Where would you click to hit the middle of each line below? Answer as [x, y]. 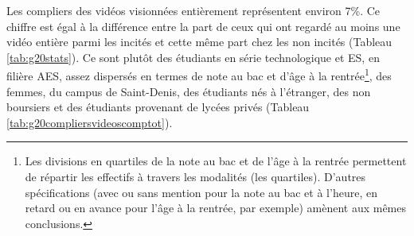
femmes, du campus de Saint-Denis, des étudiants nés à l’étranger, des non [189, 91]
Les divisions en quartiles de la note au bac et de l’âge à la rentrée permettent [216, 161]
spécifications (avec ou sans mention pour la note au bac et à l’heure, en [201, 192]
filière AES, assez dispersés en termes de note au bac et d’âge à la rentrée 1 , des [199, 75]
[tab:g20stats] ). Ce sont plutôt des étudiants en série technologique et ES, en [193, 57]
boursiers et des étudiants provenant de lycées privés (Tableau [158, 107]
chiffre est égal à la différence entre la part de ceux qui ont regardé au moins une [203, 26]
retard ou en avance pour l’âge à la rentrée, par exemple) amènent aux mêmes [215, 208]
